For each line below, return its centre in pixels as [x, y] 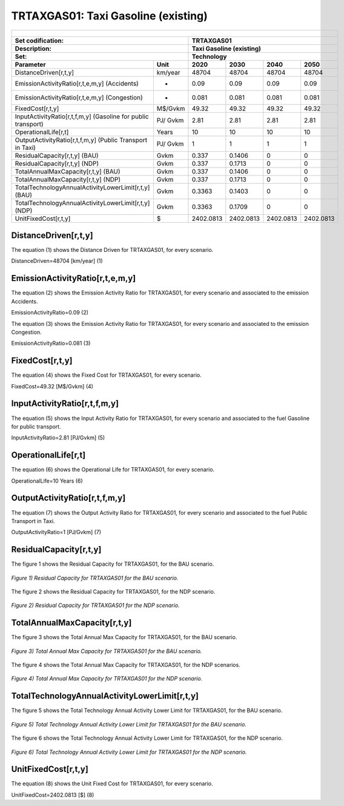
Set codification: [39, 41]
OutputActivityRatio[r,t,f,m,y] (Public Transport [81, 140]
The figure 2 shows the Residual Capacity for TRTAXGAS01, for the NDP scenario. [113, 591]
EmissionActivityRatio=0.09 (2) [50, 313]
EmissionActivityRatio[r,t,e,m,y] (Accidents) [77, 83]
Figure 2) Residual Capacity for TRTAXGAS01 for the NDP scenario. [95, 605]
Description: [33, 49]
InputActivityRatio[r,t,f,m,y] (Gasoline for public [82, 117]
